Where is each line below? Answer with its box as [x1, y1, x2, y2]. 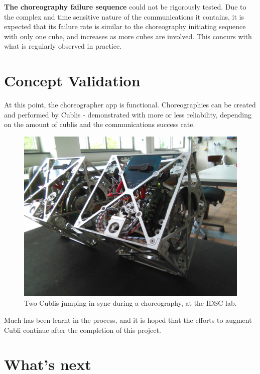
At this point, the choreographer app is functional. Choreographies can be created [4, 99, 256, 110]
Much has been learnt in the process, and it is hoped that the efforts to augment [4, 315, 252, 325]
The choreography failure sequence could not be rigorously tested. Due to [4, 2, 246, 12]
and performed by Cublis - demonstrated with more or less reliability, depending [4, 109, 251, 119]
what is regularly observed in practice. [4, 41, 122, 51]
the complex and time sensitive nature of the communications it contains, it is [4, 11, 244, 22]
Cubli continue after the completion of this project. [4, 324, 161, 335]
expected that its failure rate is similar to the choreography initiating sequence [4, 21, 246, 32]
